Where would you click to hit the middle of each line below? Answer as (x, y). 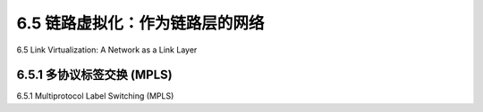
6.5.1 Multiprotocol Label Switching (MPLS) (95, 96)
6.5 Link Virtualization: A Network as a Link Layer (107, 50)
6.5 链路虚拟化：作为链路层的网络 (140, 23)
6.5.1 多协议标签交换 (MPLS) (95, 75)
